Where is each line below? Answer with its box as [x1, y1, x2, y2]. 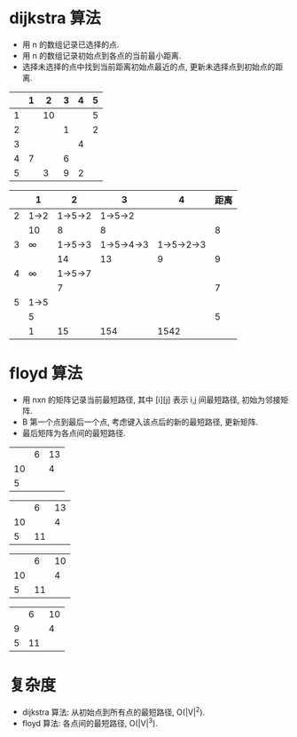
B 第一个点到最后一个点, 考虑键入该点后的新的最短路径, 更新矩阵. [21, 416, 259, 427]
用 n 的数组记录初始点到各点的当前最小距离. [21, 50, 182, 60]
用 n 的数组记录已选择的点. [21, 39, 120, 50]
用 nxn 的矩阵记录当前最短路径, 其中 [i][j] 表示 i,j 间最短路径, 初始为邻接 [21, 394, 281, 405]
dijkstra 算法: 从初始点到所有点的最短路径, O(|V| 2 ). [21, 705, 206, 717]
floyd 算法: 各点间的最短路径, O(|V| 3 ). [21, 717, 158, 729]
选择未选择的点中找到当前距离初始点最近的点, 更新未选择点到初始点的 [21, 61, 276, 72]
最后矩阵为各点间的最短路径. [21, 427, 126, 438]
